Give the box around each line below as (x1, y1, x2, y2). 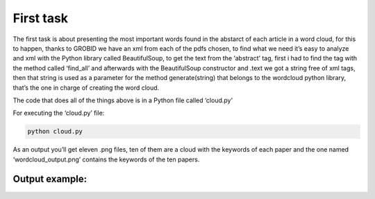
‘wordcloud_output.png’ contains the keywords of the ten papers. (12, 155, 200, 164)
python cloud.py (27, 127, 83, 136)
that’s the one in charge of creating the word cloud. (12, 83, 160, 92)
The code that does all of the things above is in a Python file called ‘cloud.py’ (12, 96, 233, 104)
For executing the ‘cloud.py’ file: (12, 109, 105, 118)
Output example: (12, 173, 87, 185)
